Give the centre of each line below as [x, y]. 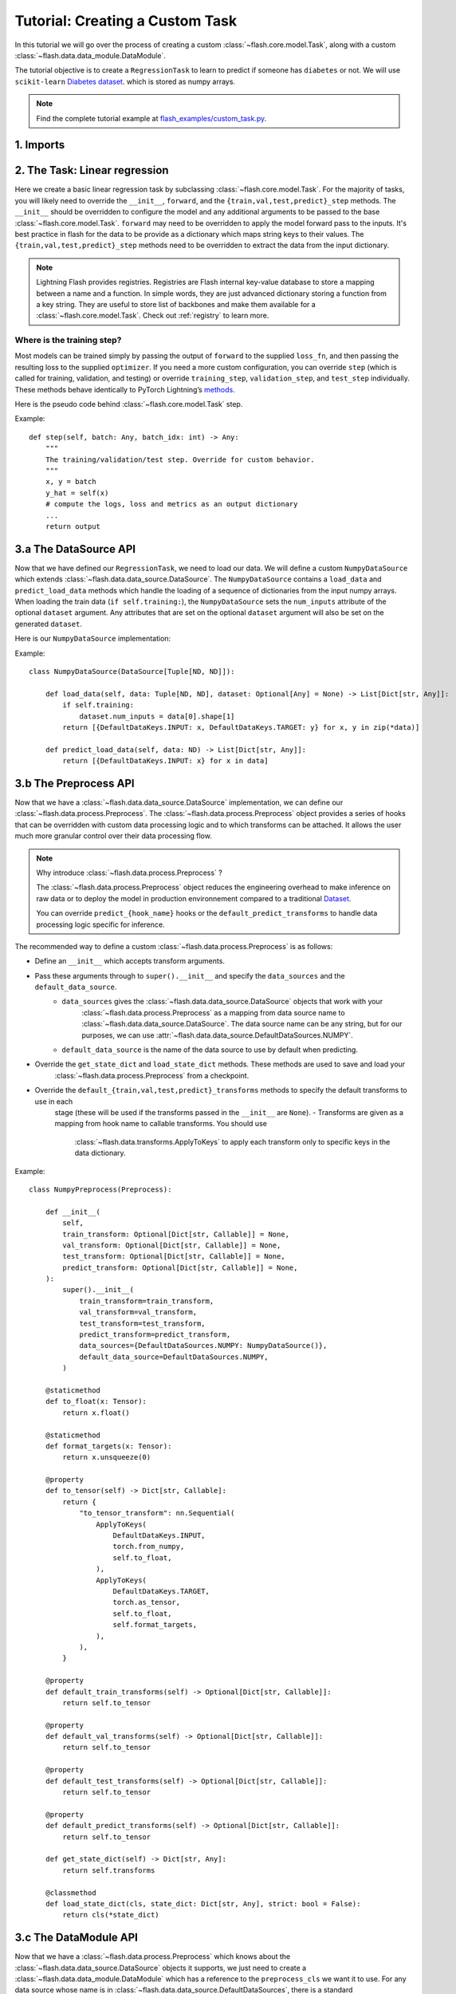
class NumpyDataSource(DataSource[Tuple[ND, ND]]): [132, 671]
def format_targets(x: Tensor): [108, 1446]
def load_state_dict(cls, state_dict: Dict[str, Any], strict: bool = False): [203, 1903]
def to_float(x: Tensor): [96, 1401]
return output [73, 526]
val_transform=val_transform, [138, 1312]
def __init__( [73, 1212]
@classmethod [71, 1893]
